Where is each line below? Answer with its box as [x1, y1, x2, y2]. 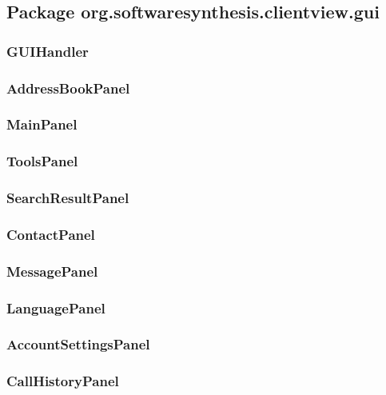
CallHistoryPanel [6, 371, 119, 391]
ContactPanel [6, 224, 95, 244]
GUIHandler [6, 41, 89, 61]
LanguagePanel [6, 297, 105, 317]
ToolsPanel [6, 151, 78, 171]
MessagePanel [6, 261, 98, 281]
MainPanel [6, 114, 78, 134]
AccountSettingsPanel [6, 334, 150, 354]
